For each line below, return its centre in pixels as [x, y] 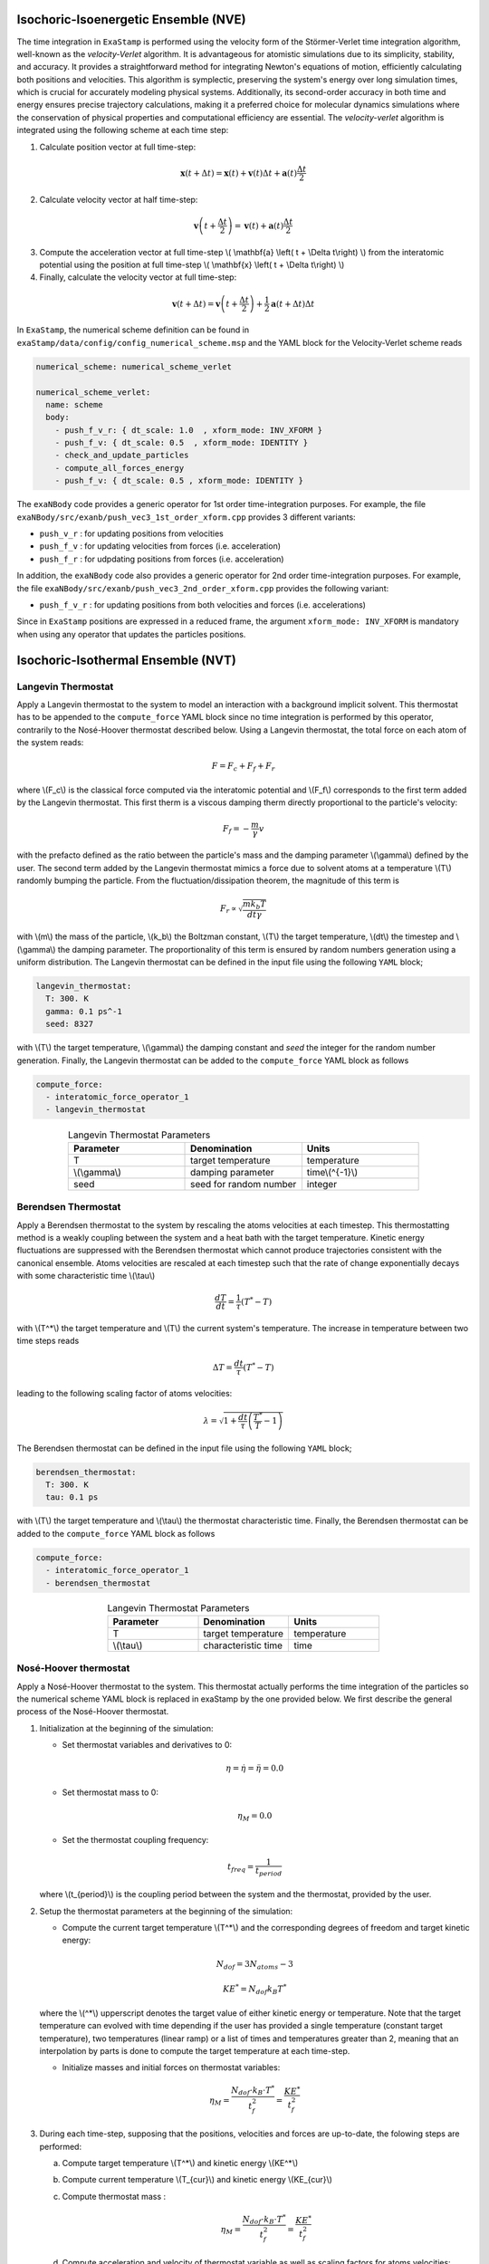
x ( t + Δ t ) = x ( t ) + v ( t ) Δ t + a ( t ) [239, 173]
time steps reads [48, 1341]
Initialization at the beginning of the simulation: [126, 1728]
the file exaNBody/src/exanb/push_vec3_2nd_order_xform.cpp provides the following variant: [203, 588]
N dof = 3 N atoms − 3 [254, 1965]
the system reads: [50, 743]
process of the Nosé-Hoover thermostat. [93, 1712]
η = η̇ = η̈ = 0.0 [255, 1769]
